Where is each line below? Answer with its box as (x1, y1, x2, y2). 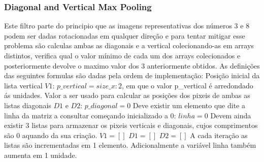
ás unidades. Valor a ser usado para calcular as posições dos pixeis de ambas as (4, 90, 250, 101)
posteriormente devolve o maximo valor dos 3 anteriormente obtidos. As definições (4, 60, 260, 71)
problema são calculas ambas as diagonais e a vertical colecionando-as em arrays (4, 40, 254, 51)
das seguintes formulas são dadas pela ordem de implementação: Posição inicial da (4, 70, 260, 81)
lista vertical (4, 80, 43, 90)
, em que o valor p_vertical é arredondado (121, 80, 253, 90)
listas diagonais (4, 100, 51, 110)
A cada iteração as (190, 129, 248, 140)
